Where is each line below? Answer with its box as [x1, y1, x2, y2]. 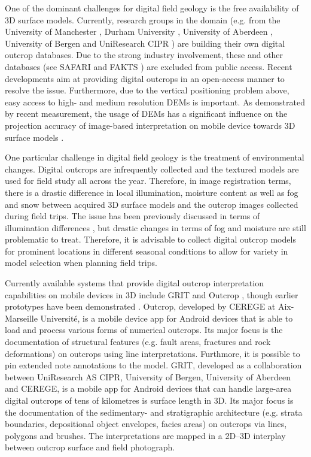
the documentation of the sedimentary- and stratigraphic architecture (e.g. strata [5, 405, 303, 418]
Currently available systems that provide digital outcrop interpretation [5, 277, 264, 289]
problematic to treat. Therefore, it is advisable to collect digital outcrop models [5, 233, 296, 246]
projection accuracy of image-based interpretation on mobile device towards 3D [5, 119, 295, 131]
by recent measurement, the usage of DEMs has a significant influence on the [5, 107, 288, 120]
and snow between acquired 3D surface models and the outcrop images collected [5, 198, 298, 210]
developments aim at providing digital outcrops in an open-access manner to [5, 72, 285, 84]
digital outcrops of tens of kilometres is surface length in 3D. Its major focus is [5, 394, 294, 406]
